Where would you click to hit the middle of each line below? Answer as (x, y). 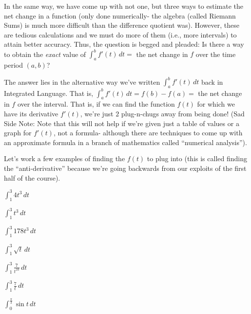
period (13, 65)
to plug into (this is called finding (197, 158)
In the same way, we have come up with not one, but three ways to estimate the (124, 6)
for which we (216, 104)
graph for (18, 133)
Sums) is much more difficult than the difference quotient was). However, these (122, 25)
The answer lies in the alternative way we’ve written (82, 82)
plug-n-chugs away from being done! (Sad (183, 114)
